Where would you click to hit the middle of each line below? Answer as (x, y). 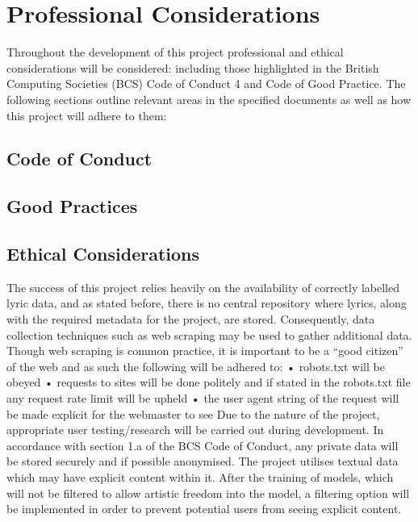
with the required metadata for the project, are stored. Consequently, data (191, 319)
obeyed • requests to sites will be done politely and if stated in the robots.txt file (209, 382)
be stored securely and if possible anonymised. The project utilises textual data (203, 461)
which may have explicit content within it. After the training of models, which (200, 476)
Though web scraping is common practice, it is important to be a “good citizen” (205, 351)
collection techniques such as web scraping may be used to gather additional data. (209, 334)
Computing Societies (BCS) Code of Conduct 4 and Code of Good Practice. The (206, 84)
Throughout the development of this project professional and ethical (175, 52)
